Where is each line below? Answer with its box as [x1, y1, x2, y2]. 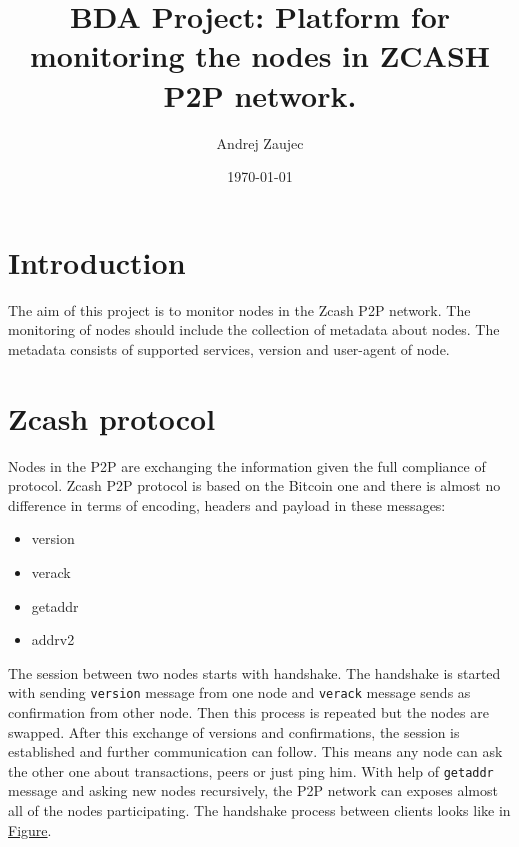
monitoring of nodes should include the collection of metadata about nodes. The [8, 319, 500, 340]
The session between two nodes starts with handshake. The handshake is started [8, 662, 501, 683]
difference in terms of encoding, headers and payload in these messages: [8, 494, 446, 515]
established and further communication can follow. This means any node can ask [8, 741, 503, 762]
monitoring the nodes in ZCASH [29, 35, 491, 76]
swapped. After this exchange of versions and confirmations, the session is [8, 721, 460, 742]
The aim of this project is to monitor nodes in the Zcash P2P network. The [8, 299, 471, 320]
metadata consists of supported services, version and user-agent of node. [8, 338, 450, 359]
